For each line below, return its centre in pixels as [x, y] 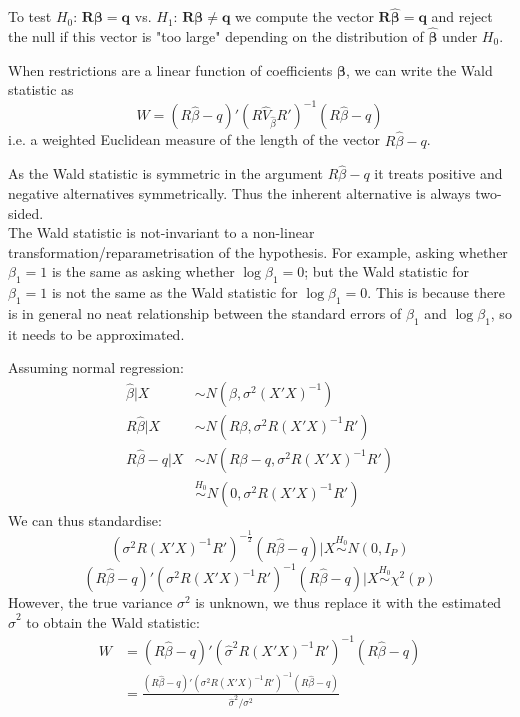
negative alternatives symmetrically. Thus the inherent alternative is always [239, 192]
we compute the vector [304, 16]
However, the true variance [90, 602]
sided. [26, 212]
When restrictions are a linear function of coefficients [170, 69]
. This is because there [436, 292]
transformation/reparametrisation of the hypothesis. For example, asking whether [258, 251]
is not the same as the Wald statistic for [174, 292]
